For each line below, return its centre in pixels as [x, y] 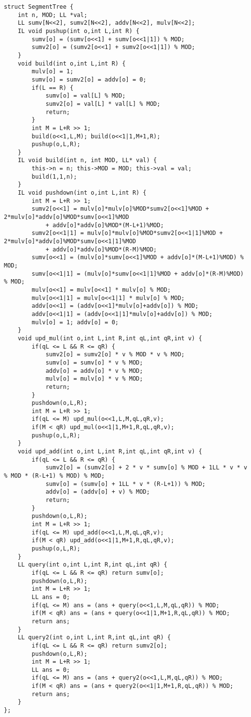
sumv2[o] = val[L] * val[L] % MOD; [103, 104]
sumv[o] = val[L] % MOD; [85, 96]
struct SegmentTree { [39, 7]
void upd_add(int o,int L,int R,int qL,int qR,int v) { [110, 452]
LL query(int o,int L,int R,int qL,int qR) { [92, 565]
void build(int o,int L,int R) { [72, 63]
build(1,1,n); [54, 176]
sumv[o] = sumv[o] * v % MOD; [94, 362]
